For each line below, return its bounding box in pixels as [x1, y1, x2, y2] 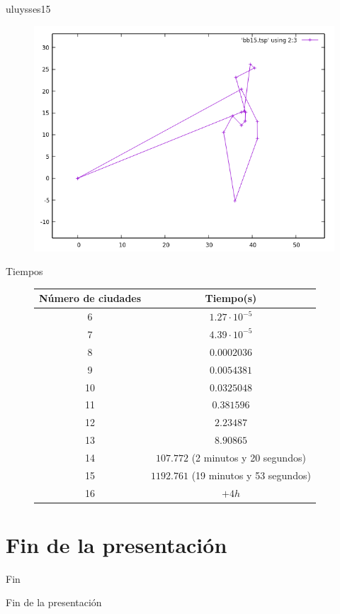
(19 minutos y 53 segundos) [191, 467, 311, 482]
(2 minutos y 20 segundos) [191, 450, 306, 464]
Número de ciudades [39, 291, 142, 306]
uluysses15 [6, 1, 51, 16]
